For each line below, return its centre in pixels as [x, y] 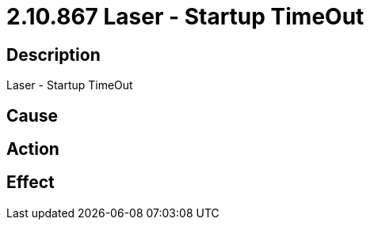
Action [33, 149]
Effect [31, 183]
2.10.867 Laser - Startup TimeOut [185, 17]
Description [53, 55]
